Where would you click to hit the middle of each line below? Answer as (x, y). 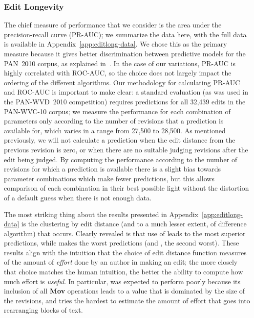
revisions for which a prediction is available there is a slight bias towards (113, 169)
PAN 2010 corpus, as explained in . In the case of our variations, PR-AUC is (120, 63)
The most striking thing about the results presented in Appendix (101, 214)
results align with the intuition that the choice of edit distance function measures (125, 252)
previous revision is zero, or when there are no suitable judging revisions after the (126, 149)
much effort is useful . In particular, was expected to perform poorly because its (122, 281)
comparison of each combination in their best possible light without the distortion (127, 188)
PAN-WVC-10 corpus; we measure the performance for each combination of (117, 111)
